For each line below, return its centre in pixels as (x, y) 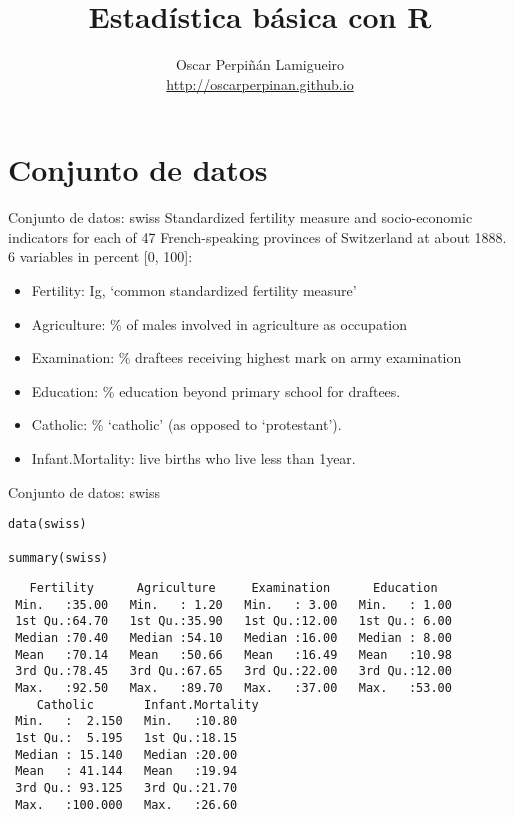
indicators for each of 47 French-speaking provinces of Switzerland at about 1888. (257, 236)
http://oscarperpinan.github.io (260, 83)
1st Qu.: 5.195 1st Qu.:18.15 (126, 738)
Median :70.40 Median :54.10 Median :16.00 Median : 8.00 (233, 638)
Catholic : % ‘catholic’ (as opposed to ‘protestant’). (186, 424)
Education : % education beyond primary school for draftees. (216, 390)
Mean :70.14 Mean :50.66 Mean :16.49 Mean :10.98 (233, 654)
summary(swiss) (58, 557)
